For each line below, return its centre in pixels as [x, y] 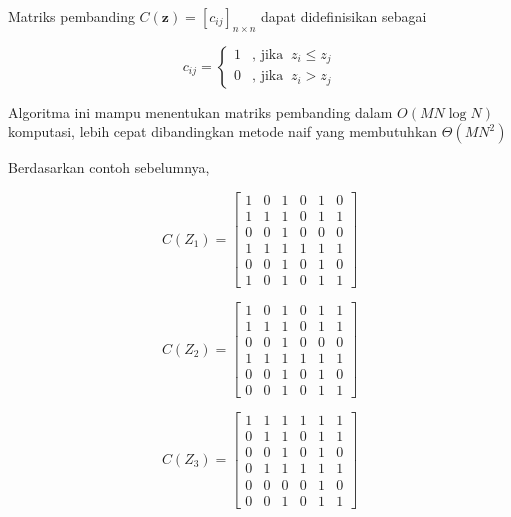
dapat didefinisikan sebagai [343, 16]
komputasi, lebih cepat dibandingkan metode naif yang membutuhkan [223, 131]
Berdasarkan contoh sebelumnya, [109, 167]
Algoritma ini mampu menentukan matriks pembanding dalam [200, 111]
